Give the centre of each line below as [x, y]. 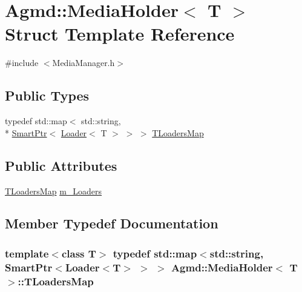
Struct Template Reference [120, 34]
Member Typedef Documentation [112, 223]
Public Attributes [61, 165]
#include [22, 63]
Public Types [47, 95]
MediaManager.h [84, 63]
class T [79, 253]
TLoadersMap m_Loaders [54, 191]
